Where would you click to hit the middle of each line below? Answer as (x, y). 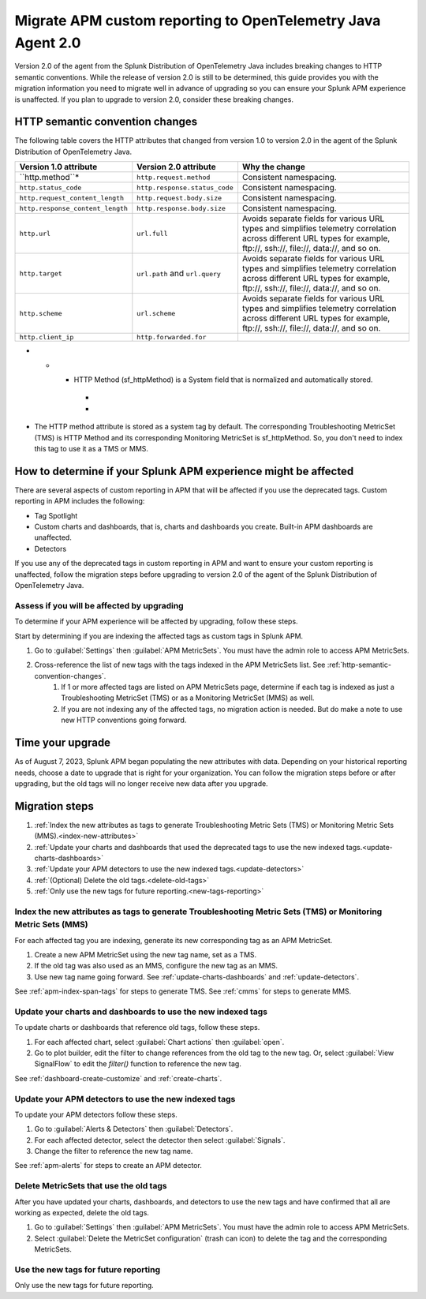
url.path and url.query (179, 274)
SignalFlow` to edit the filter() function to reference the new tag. (138, 1064)
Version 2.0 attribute (176, 167)
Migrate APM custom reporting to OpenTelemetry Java (198, 21)
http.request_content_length (72, 198)
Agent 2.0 (48, 43)
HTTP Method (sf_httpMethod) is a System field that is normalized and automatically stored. (223, 380)
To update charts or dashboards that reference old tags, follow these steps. (137, 1028)
